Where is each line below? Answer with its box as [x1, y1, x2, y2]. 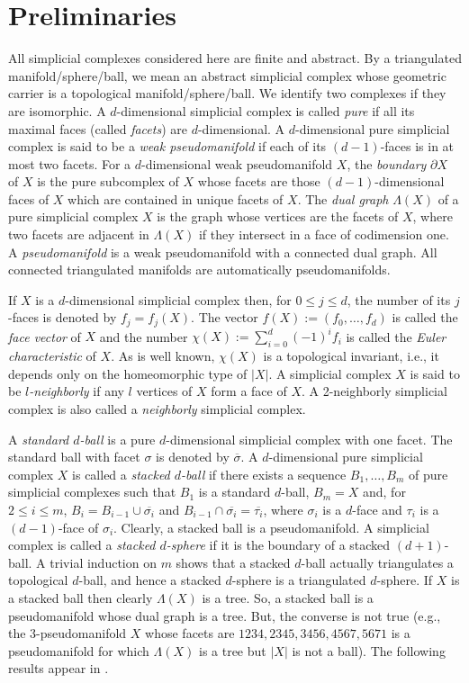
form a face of [211, 382, 287, 400]
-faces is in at [380, 137, 455, 156]
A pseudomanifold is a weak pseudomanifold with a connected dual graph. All [8, 242, 437, 261]
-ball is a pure [79, 429, 156, 448]
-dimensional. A [197, 119, 285, 138]
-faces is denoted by [8, 308, 117, 327]
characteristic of [8, 346, 96, 365]
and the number [99, 327, 188, 346]
